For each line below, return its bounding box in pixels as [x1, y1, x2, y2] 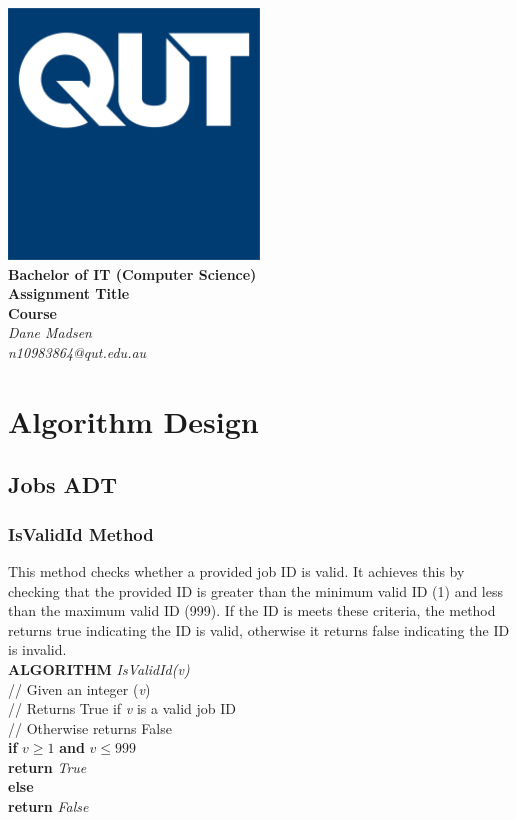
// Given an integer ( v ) [8, 678, 151, 699]
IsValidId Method [8, 521, 154, 546]
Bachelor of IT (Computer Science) [8, 263, 257, 284]
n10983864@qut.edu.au [8, 341, 147, 362]
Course [8, 302, 57, 323]
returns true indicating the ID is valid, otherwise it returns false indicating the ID [8, 619, 510, 640]
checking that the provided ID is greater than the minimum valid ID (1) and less [8, 580, 503, 601]
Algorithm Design [8, 400, 259, 441]
